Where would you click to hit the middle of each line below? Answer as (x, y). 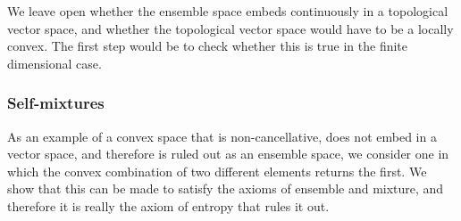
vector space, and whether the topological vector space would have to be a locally (230, 28)
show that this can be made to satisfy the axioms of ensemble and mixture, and (226, 188)
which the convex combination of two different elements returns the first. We (217, 171)
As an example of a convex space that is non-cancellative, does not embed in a (222, 136)
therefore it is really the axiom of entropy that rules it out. (168, 205)
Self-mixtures (56, 103)
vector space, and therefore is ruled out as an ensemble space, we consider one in (228, 154)
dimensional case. (54, 63)
